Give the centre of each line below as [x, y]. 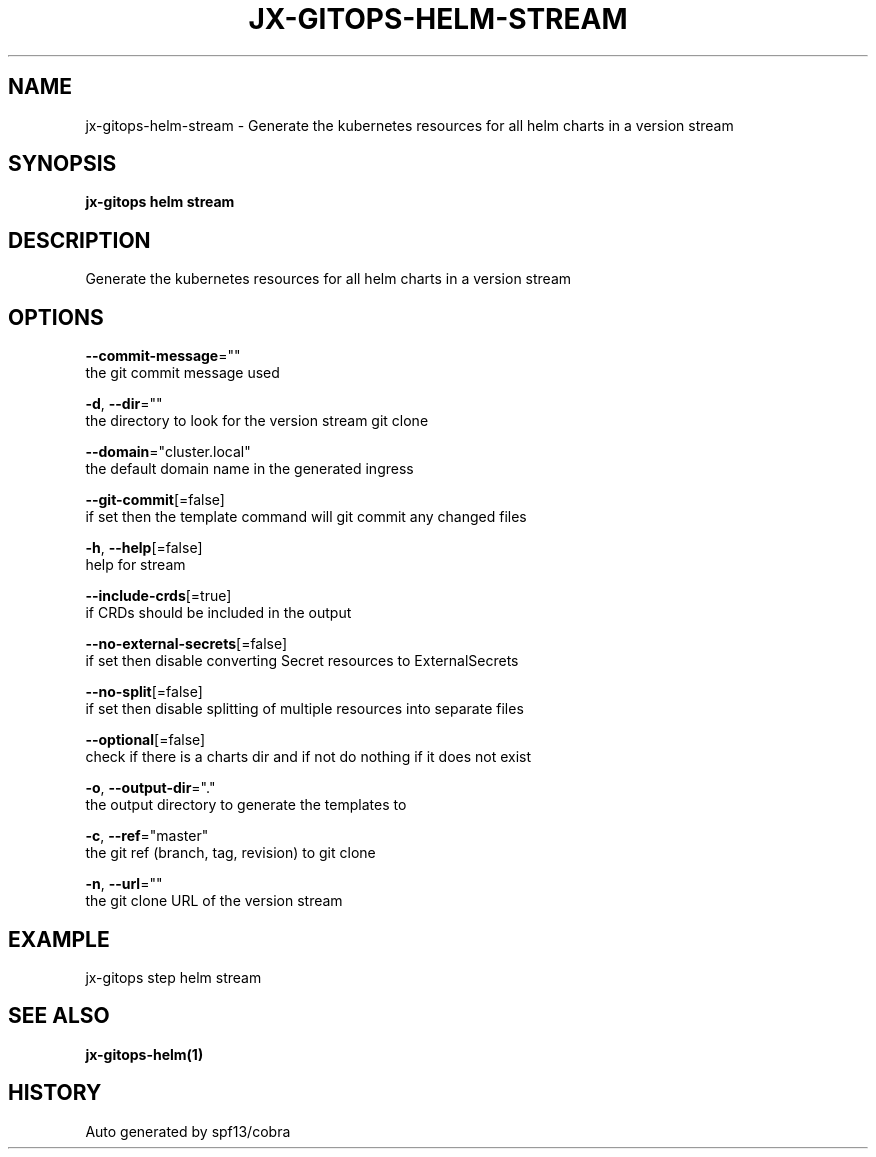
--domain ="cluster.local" [168, 452]
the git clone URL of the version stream [214, 901]
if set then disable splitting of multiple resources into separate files [304, 709]
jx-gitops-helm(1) [144, 1054]
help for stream [135, 565]
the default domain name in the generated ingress [249, 469]
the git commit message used [182, 373]
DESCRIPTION [79, 240]
